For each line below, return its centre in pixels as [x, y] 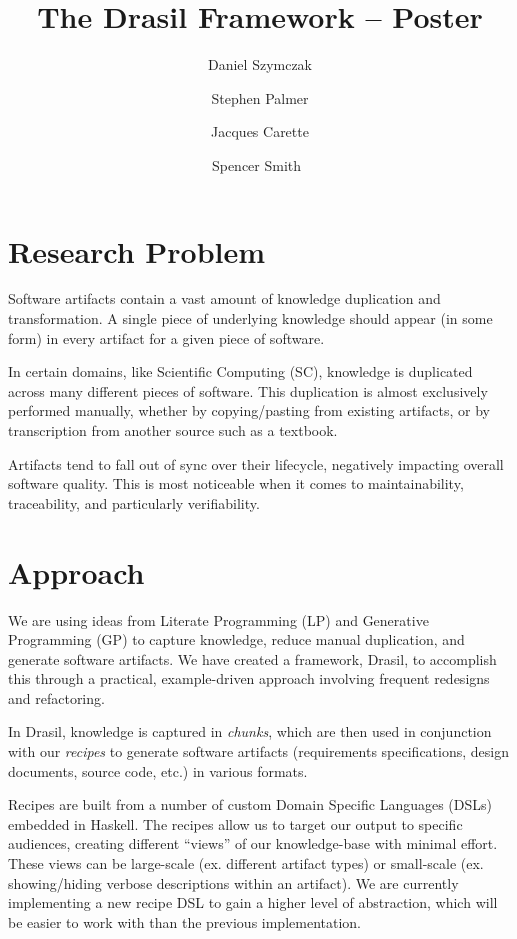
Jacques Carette [260, 131]
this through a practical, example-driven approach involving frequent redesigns [249, 678]
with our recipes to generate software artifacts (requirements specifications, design [258, 751]
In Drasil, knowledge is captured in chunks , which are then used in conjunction [250, 731]
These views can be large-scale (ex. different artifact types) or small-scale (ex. [246, 863]
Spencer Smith [256, 164]
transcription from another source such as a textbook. [173, 430]
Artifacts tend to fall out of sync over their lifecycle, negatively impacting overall [256, 463]
